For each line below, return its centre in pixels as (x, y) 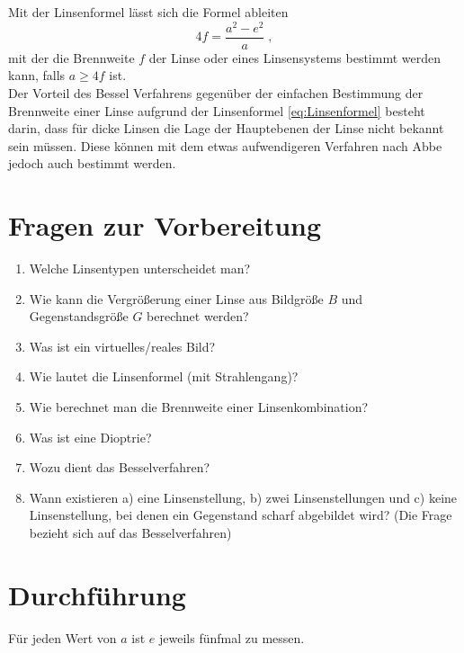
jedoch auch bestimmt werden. (92, 163)
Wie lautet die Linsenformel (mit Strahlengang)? (164, 376)
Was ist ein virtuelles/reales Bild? (122, 346)
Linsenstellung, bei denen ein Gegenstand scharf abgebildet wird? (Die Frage (241, 515)
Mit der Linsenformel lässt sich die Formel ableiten (148, 12)
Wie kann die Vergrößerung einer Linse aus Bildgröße (176, 298)
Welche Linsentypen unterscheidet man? (140, 268)
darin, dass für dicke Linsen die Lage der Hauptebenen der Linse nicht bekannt (226, 128)
